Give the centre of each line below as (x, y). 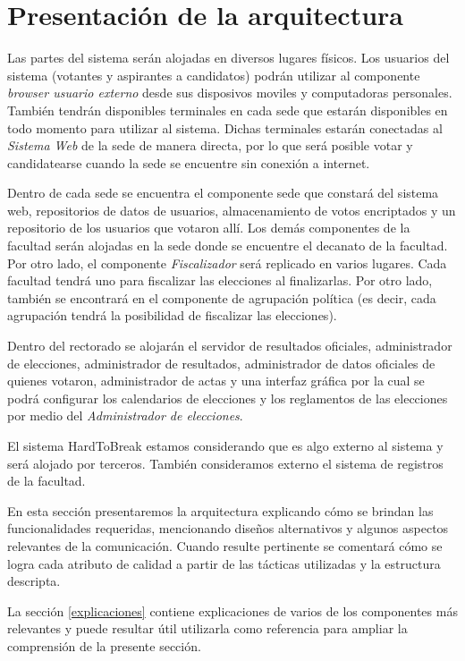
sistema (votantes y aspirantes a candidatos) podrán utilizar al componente (214, 75)
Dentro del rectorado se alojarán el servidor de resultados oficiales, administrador (230, 346)
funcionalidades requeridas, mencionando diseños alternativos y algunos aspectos (228, 528)
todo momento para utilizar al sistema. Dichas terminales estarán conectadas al (225, 127)
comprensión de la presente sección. (104, 645)
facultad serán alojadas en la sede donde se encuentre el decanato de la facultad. (228, 246)
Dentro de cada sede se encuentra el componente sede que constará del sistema (223, 193)
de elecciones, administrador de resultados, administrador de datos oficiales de (221, 363)
